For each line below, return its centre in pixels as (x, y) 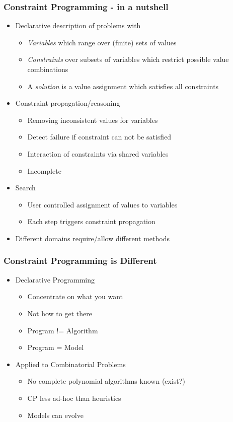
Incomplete (44, 170)
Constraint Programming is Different (80, 261)
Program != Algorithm (63, 330)
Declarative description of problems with (78, 25)
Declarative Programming (55, 279)
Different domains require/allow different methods (92, 238)
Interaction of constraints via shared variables (98, 153)
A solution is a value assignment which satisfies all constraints (123, 86)
